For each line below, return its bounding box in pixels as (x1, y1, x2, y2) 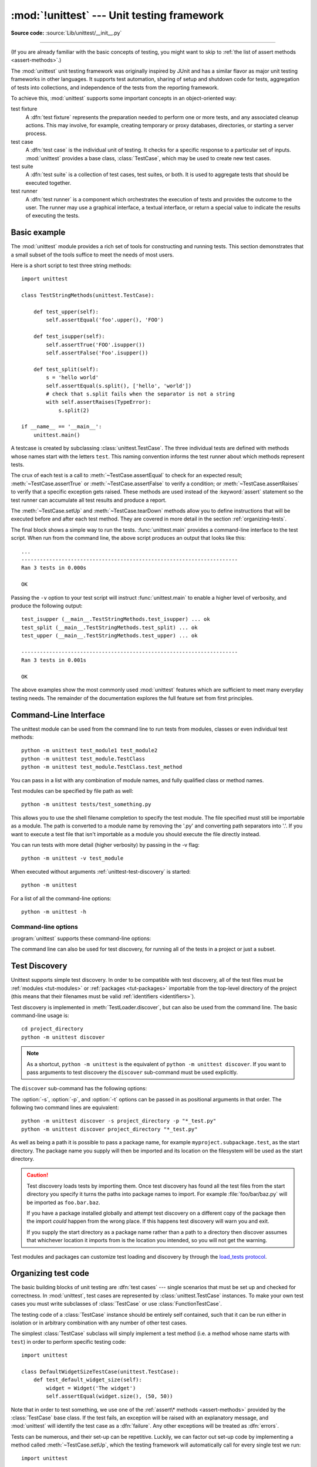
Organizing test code (11, 1268, 89, 1279)
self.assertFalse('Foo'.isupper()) (46, 349, 149, 356)
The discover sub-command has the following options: (11, 1085, 147, 1092)
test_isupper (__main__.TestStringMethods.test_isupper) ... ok (21, 616, 211, 623)
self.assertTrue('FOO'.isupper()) (46, 341, 146, 348)
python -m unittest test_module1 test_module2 (21, 747, 158, 754)
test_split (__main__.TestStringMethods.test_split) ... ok (21, 624, 198, 631)
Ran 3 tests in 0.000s (21, 565, 87, 572)
